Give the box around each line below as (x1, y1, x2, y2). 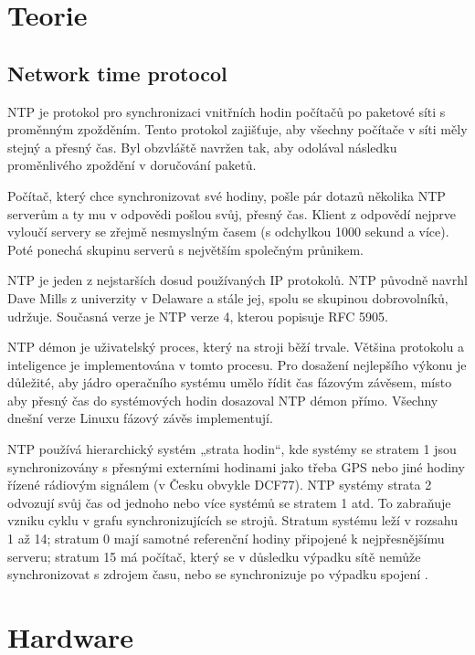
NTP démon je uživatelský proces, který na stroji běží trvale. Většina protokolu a (7, 337, 465, 356)
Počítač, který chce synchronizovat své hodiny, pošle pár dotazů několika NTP (7, 185, 446, 205)
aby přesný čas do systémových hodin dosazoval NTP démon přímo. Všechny (7, 390, 438, 409)
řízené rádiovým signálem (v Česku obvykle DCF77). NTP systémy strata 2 (7, 475, 432, 494)
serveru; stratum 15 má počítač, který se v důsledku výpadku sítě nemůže (7, 546, 421, 565)
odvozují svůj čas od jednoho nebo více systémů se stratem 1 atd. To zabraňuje (7, 492, 451, 512)
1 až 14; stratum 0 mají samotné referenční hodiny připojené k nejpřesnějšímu (7, 529, 445, 548)
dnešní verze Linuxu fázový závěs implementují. (7, 408, 273, 428)
